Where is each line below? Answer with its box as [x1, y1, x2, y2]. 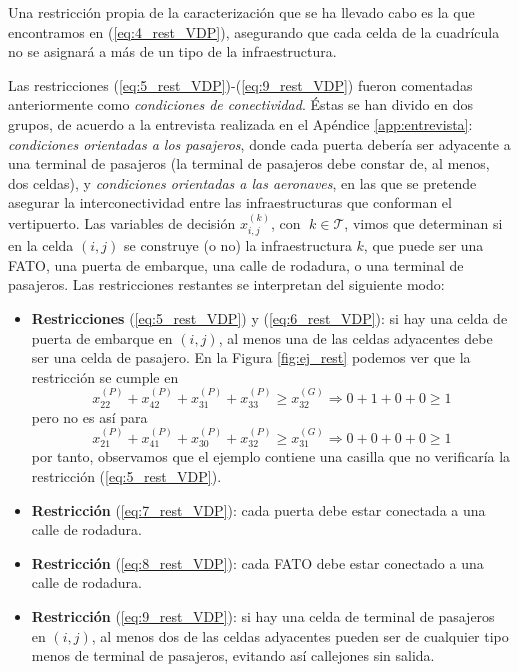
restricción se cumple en [31, 366, 179, 387]
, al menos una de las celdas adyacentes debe [218, 327, 493, 348]
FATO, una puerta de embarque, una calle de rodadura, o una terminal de [8, 254, 464, 275]
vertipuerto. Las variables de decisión [8, 212, 236, 233]
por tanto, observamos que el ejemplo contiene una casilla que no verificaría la [31, 446, 511, 467]
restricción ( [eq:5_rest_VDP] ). [31, 465, 222, 486]
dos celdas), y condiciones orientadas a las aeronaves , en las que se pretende [8, 172, 477, 193]
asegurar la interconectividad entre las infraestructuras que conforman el [8, 192, 452, 213]
